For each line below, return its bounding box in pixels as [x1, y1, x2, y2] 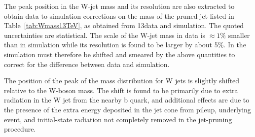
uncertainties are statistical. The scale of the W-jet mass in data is [4, 30, 206, 40]
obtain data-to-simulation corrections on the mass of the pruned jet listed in [4, 10, 234, 21]
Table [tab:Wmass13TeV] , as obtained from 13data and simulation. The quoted [4, 20, 244, 31]
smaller [228, 30, 250, 40]
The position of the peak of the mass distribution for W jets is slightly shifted [4, 75, 240, 86]
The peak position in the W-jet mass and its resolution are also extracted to [4, 1, 235, 11]
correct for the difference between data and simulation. [4, 59, 170, 69]
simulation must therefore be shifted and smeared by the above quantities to [4, 49, 235, 59]
